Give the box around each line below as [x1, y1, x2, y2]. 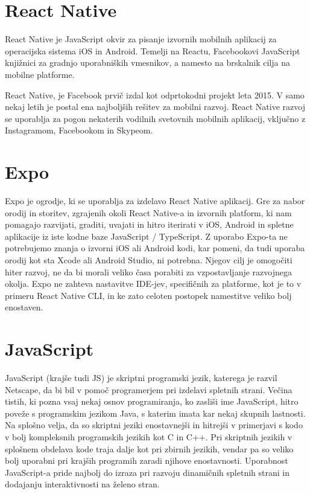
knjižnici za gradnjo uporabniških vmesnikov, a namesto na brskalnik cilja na [5, 56, 290, 69]
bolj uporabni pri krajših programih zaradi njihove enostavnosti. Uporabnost [5, 454, 288, 467]
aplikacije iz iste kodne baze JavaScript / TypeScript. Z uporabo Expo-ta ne [5, 229, 288, 242]
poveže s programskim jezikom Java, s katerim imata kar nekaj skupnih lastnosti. [5, 406, 306, 419]
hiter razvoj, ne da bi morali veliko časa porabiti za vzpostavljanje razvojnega [5, 265, 292, 278]
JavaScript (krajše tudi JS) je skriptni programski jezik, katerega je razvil [5, 371, 277, 384]
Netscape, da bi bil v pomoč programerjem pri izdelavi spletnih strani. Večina [5, 383, 293, 396]
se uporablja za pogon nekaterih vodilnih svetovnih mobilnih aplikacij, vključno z [5, 112, 306, 124]
